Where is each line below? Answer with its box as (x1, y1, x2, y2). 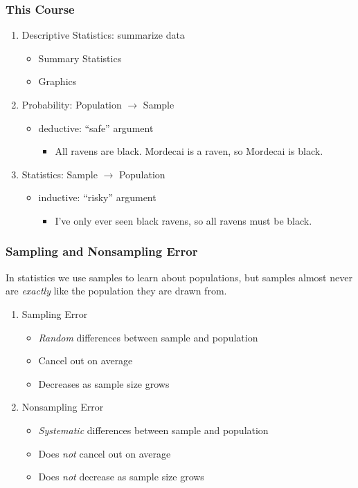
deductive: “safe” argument (38, 120, 154, 135)
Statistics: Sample (21, 167, 98, 181)
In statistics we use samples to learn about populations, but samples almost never (6, 270, 352, 284)
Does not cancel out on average (38, 446, 171, 460)
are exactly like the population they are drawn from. (6, 283, 227, 298)
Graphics (38, 74, 77, 88)
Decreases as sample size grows (38, 376, 170, 391)
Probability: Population (21, 97, 122, 111)
